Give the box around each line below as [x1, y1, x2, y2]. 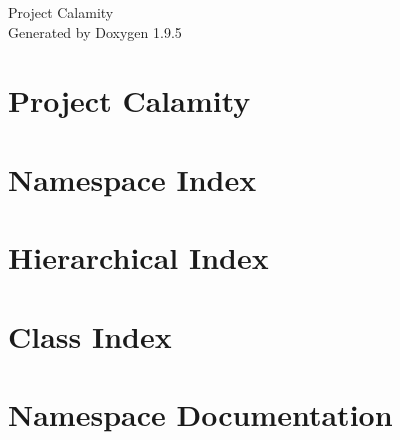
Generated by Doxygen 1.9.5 [8, 21, 182, 42]
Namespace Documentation [8, 393, 393, 434]
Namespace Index [8, 158, 257, 199]
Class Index [8, 315, 172, 356]
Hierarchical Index [8, 237, 269, 278]
